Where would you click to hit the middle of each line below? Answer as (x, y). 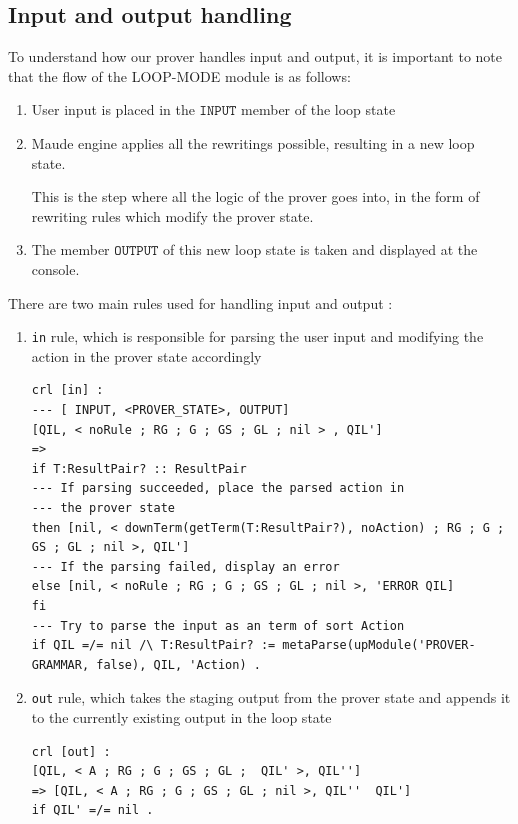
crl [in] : (67, 390)
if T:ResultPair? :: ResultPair (139, 468)
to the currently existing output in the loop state (181, 716)
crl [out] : (71, 751)
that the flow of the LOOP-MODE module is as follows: (179, 75)
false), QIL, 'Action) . (178, 664)
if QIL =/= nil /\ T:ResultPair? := (153, 645)
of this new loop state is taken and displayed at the (320, 249)
